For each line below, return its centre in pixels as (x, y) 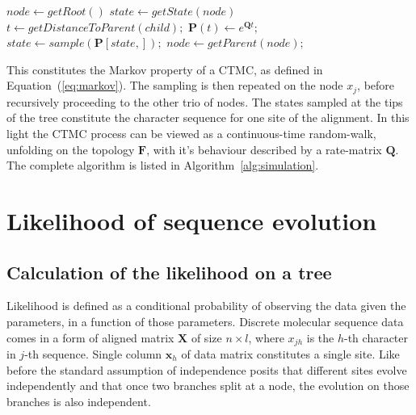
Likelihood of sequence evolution (192, 220)
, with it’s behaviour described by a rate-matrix (264, 149)
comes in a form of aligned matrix (90, 337)
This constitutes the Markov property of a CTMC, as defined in (165, 69)
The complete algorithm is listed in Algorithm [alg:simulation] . (163, 165)
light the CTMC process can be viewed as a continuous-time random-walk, (191, 134)
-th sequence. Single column (93, 354)
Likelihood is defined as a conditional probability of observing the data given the (206, 306)
